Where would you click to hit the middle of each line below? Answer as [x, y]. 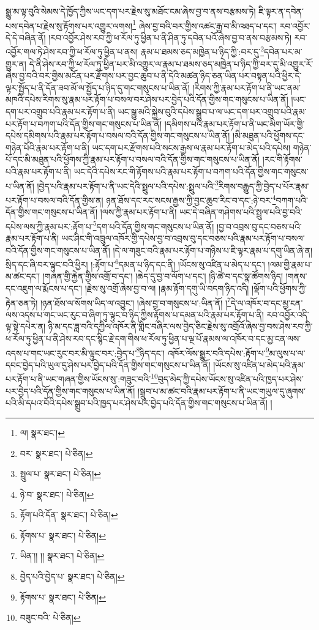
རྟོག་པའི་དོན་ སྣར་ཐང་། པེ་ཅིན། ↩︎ [69, 515]
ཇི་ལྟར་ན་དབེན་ [281, 11]
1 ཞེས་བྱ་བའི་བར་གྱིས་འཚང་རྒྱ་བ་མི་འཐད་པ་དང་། [205, 24]
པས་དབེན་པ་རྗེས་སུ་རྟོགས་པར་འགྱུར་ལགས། [69, 25]
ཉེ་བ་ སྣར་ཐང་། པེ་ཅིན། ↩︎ [57, 494]
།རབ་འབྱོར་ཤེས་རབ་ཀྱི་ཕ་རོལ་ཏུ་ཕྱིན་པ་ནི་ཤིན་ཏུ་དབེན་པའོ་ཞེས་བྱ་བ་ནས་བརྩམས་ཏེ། [170, 37]
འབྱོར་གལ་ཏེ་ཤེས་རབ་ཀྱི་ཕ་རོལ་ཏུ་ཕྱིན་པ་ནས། [72, 52]
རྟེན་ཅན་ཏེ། [22, 302]
